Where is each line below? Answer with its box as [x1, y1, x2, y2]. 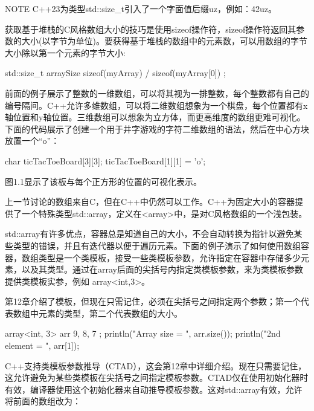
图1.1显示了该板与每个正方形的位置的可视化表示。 [5, 175, 202, 187]
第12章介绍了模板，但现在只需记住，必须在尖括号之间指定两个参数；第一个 [5, 295, 301, 308]
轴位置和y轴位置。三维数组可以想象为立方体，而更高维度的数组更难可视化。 [5, 111, 306, 123]
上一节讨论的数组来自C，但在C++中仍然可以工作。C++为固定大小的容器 [5, 195, 295, 208]
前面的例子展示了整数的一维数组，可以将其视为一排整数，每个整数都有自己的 [5, 86, 309, 99]
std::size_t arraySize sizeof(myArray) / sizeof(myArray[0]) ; [5, 66, 226, 79]
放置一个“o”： [5, 134, 60, 147]
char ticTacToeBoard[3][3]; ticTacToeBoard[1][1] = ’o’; [5, 154, 206, 167]
